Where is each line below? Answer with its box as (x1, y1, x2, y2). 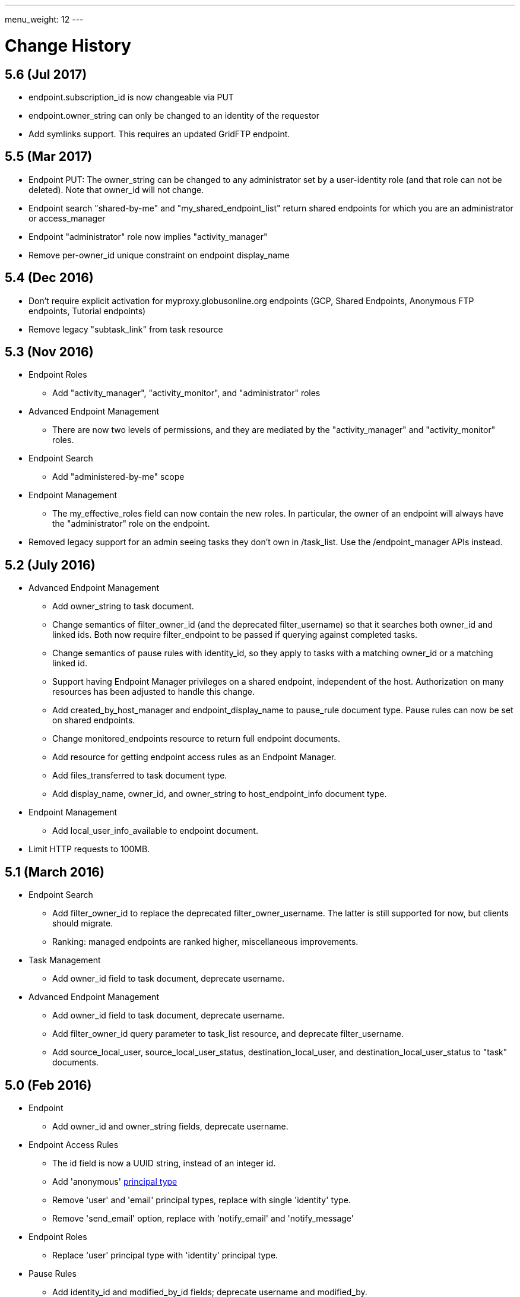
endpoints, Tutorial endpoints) (28, 305, 146, 316)
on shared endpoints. (52, 715, 135, 726)
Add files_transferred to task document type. (52, 770, 227, 781)
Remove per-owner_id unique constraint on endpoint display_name (28, 249, 290, 260)
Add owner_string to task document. (52, 601, 194, 612)
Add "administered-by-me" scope (52, 472, 185, 482)
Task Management (28, 955, 101, 966)
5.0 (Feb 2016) (5, 1077, 92, 1093)
